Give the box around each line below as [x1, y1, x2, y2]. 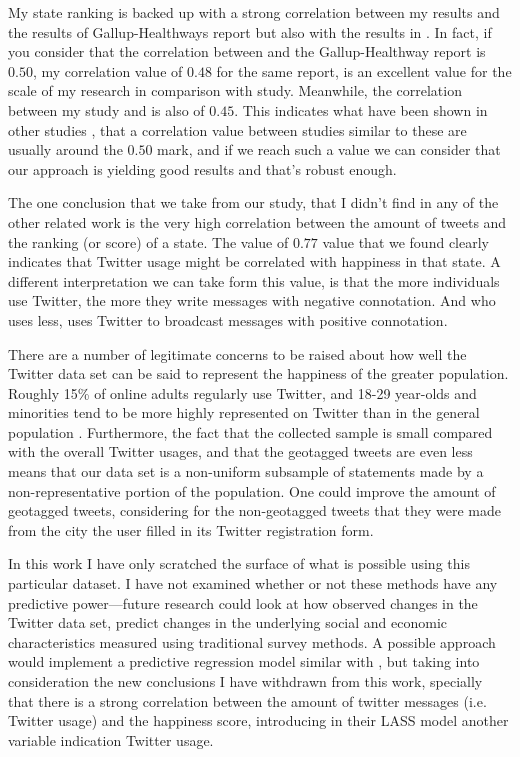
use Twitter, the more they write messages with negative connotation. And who [8, 290, 496, 311]
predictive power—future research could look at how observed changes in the [8, 592, 478, 613]
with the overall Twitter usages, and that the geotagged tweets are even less [8, 441, 473, 462]
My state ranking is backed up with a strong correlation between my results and [8, 2, 500, 22]
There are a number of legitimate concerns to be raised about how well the [8, 343, 467, 364]
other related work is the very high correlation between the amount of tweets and [8, 211, 507, 232]
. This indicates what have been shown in [234, 99, 488, 120]
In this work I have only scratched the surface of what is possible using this [8, 553, 470, 574]
